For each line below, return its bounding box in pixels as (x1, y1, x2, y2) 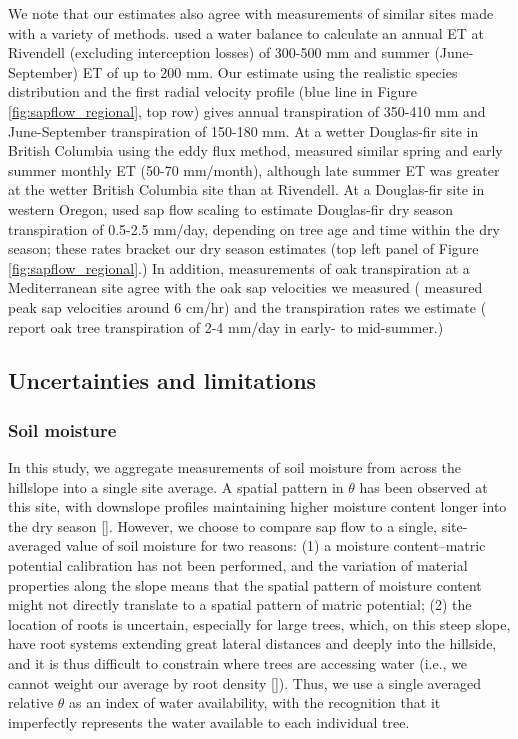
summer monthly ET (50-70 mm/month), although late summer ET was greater (8, 159, 500, 180)
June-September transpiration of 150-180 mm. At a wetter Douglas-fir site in (8, 120, 479, 141)
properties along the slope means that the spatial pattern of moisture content (8, 574, 482, 595)
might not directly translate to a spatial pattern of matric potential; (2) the (8, 594, 472, 615)
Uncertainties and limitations (8, 365, 317, 396)
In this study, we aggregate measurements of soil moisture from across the (8, 457, 462, 478)
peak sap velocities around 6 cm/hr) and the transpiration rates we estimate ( (8, 296, 487, 317)
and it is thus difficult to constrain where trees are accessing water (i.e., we (8, 653, 468, 674)
